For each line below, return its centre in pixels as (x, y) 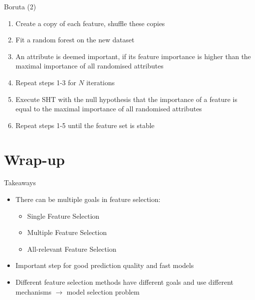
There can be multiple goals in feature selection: (88, 199)
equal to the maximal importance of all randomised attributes (109, 109)
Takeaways (20, 183)
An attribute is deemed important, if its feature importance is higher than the (133, 56)
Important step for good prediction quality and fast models (105, 265)
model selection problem (103, 291)
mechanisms (33, 291)
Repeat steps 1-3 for (46, 82)
